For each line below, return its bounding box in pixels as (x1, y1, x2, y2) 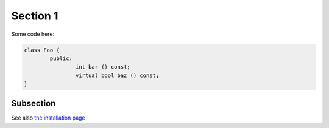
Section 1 (11, 9, 58, 22)
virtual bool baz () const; (75, 72, 160, 79)
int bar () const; (75, 64, 130, 70)
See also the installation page (11, 114, 85, 121)
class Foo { (24, 46, 60, 53)
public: (49, 55, 73, 62)
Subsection (11, 98, 56, 109)
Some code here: (11, 30, 55, 38)
